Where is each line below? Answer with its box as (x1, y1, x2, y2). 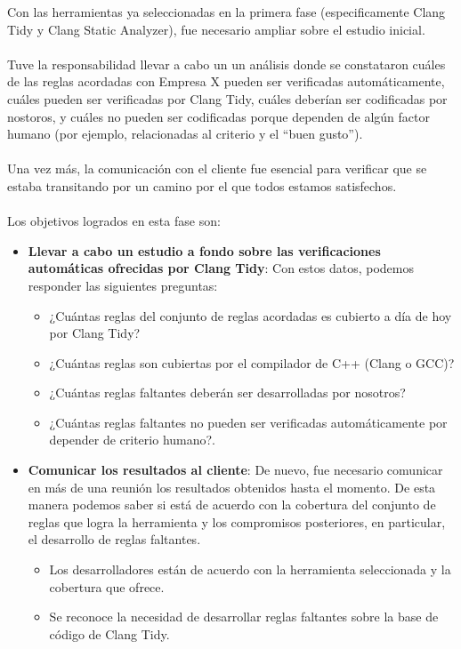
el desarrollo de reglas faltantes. (28, 530, 201, 549)
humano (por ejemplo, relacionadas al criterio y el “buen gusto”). (7, 124, 363, 143)
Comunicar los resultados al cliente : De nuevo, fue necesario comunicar (28, 461, 443, 479)
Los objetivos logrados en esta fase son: (7, 212, 221, 230)
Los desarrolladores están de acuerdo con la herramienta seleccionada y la (49, 560, 451, 579)
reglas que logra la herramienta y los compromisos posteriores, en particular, (28, 512, 446, 531)
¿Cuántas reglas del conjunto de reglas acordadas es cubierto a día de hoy (49, 306, 452, 324)
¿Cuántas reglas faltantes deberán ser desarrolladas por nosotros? (49, 383, 406, 402)
